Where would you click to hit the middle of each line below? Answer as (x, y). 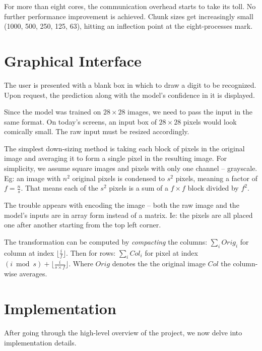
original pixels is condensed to (119, 178)
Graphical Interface (73, 60)
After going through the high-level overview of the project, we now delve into (123, 332)
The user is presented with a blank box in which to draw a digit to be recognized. (130, 84)
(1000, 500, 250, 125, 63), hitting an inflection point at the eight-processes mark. (128, 26)
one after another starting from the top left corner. (83, 225)
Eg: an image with (32, 178)
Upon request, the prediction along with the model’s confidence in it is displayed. (129, 95)
